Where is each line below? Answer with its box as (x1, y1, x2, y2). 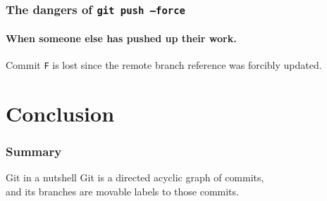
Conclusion (6, 99, 115, 128)
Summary (6, 143, 62, 160)
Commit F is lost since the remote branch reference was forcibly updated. (6, 58, 322, 72)
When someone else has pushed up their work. (6, 31, 237, 45)
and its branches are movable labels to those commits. (6, 184, 239, 199)
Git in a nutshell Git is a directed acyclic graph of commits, (6, 170, 264, 185)
